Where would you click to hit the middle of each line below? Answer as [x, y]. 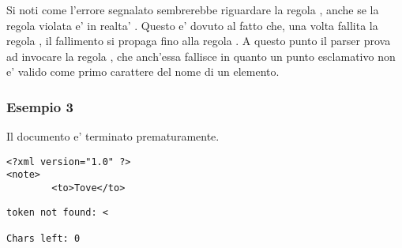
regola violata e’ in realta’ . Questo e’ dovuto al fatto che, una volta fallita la [192, 25]
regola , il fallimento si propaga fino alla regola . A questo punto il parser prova [199, 41]
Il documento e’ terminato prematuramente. [113, 136]
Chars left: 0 [43, 239]
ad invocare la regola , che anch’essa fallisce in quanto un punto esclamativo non [201, 56]
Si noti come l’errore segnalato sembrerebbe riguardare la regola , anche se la [193, 9]
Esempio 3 [40, 106]
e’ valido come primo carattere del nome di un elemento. [143, 71]
